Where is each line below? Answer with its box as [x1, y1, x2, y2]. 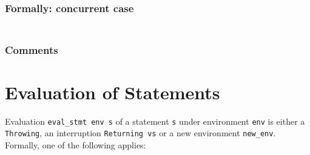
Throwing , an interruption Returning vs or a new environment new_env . [5, 127, 276, 139]
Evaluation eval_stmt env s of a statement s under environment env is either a [5, 114, 305, 127]
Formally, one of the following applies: [5, 139, 146, 151]
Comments [5, 42, 58, 57]
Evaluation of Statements [5, 79, 220, 104]
